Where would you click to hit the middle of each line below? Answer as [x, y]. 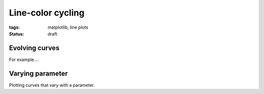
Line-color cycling [47, 13]
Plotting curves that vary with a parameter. [52, 85]
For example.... [24, 59]
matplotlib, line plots [68, 27]
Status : [17, 34]
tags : [14, 27]
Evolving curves [34, 48]
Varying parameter [38, 73]
